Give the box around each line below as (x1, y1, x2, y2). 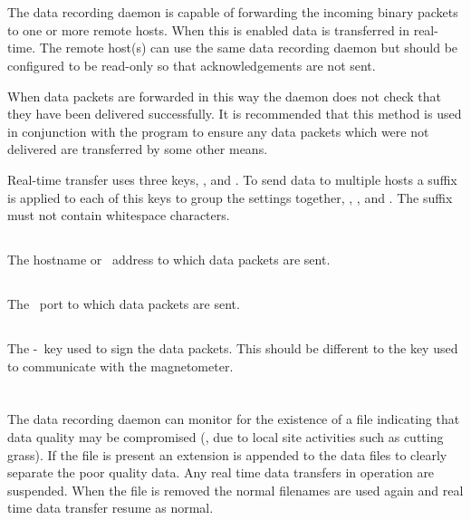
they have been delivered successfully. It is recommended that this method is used (7, 104, 462, 123)
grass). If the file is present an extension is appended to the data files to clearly (7, 445, 447, 464)
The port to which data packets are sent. (7, 294, 240, 313)
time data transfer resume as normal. (7, 498, 214, 517)
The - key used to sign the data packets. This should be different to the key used (7, 339, 458, 358)
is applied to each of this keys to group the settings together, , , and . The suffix (7, 188, 453, 207)
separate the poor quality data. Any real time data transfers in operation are (7, 463, 435, 482)
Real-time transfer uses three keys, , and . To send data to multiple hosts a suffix (7, 169, 457, 188)
